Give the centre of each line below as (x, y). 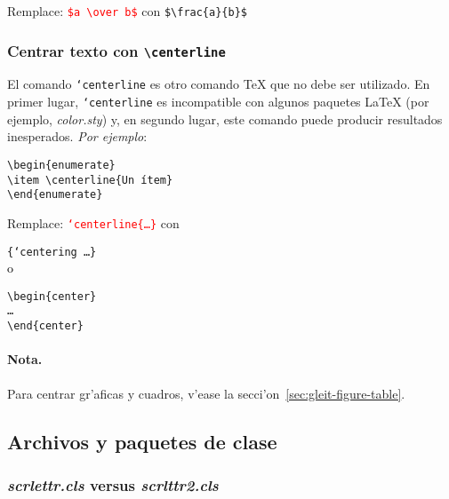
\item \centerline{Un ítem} (90, 180)
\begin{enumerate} (61, 165)
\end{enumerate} (55, 195)
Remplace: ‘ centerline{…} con (93, 222)
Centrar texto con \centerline (116, 50)
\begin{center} (52, 296)
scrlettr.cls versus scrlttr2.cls (113, 484)
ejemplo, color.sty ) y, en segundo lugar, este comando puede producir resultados (225, 119)
